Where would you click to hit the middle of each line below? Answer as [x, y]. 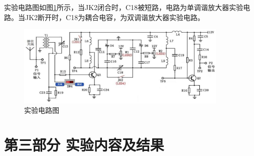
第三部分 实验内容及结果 [84, 145]
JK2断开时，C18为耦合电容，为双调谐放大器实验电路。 [115, 17]
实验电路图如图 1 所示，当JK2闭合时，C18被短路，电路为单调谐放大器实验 [124, 7]
